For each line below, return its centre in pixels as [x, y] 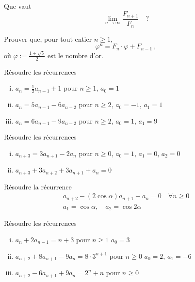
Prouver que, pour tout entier [48, 39]
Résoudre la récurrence [38, 186]
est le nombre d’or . [75, 55]
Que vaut [18, 6]
